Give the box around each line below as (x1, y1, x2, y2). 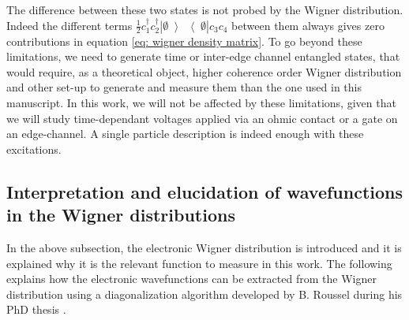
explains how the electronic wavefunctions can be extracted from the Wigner (6, 270, 377, 287)
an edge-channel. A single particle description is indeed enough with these (6, 125, 364, 142)
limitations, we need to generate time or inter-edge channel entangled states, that (6, 48, 400, 65)
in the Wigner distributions (6, 203, 235, 227)
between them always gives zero (231, 17, 385, 33)
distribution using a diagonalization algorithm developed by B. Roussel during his (6, 285, 403, 302)
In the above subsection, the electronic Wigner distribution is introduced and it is (6, 239, 402, 255)
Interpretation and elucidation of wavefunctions (6, 179, 403, 203)
